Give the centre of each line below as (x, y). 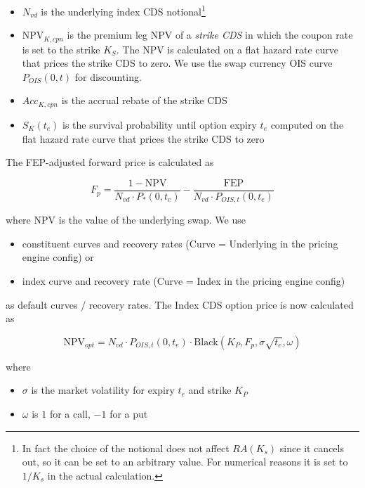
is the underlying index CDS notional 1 (123, 10)
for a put (129, 413)
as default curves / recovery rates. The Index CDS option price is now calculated (180, 304)
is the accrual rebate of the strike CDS (144, 100)
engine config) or (58, 257)
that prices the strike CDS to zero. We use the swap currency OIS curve (177, 63)
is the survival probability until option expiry (160, 124)
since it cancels (312, 448)
